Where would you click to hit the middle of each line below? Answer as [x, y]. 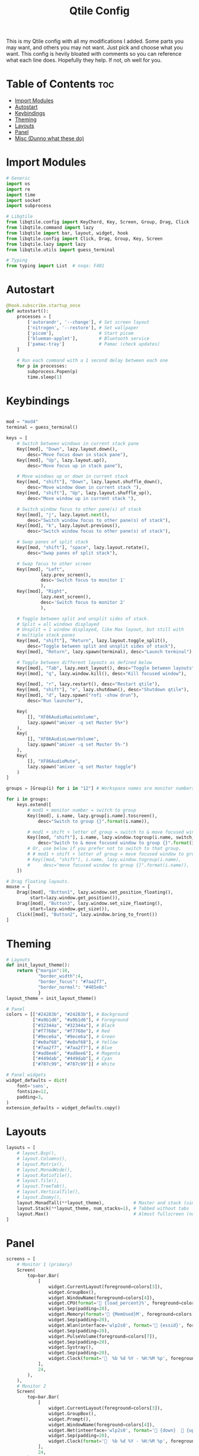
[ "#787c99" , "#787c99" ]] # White [74, 1064]
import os [18, 183]
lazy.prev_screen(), [66, 575]
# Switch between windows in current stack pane [78, 444]
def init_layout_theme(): [38, 965]
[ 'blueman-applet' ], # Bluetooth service [89, 339]
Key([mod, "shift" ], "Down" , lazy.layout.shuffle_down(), [90, 482]
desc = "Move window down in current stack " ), [85, 488]
